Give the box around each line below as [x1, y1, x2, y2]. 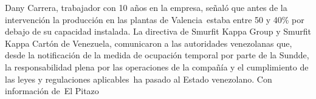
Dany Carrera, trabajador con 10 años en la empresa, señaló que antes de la [5, 1, 287, 13]
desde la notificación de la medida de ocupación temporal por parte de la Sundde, [5, 49, 309, 61]
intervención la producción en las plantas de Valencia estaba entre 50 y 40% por [5, 13, 304, 26]
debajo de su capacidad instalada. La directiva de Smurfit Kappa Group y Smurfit [5, 25, 311, 38]
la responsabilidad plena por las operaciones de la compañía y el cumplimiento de [5, 60, 309, 73]
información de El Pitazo [5, 84, 99, 97]
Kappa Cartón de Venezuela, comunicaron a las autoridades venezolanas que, [5, 36, 292, 49]
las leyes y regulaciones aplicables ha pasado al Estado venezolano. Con [5, 72, 272, 85]
